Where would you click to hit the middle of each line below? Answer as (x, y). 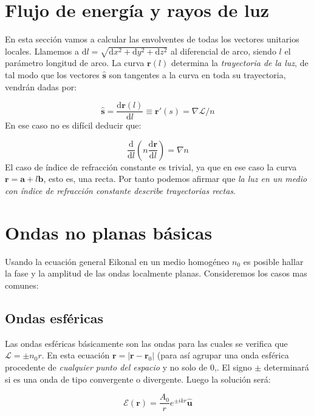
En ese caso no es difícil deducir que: (73, 125)
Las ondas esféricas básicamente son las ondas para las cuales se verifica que (146, 343)
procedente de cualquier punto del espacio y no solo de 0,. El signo (128, 367)
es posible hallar (273, 261)
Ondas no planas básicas (109, 232)
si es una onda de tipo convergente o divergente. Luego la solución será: (138, 379)
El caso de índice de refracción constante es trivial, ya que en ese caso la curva (151, 166)
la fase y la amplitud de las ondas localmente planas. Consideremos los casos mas (156, 273)
